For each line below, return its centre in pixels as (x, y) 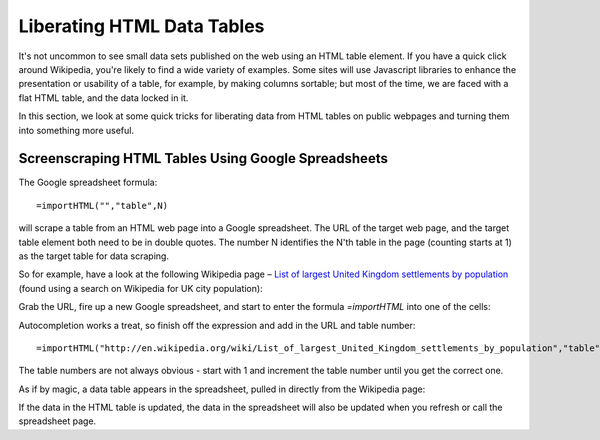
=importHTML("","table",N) (102, 205)
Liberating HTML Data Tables (141, 26)
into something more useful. (76, 130)
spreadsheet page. (57, 421)
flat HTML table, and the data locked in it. (103, 97)
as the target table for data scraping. (94, 256)
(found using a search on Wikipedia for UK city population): (141, 288)
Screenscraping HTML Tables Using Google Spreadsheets (203, 158)
